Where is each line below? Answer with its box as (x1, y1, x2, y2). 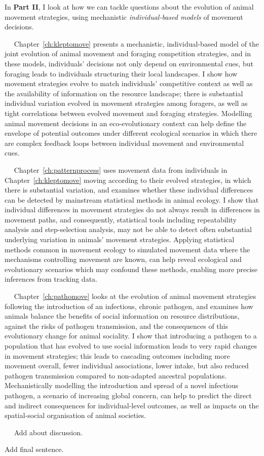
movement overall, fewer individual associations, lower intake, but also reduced (5, 360, 249, 371)
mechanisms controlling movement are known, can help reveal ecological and (5, 254, 242, 264)
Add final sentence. (5, 444, 64, 454)
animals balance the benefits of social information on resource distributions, (5, 311, 240, 321)
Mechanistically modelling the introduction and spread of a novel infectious (5, 380, 239, 391)
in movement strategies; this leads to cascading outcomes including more (5, 350, 230, 361)
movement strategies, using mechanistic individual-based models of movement (5, 11, 243, 22)
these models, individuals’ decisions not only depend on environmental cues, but (5, 58, 253, 68)
